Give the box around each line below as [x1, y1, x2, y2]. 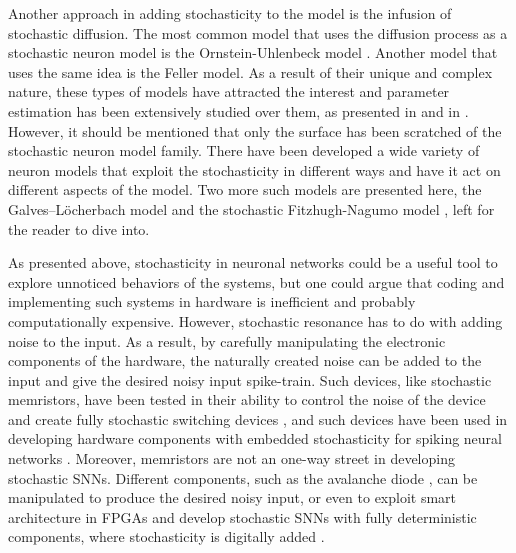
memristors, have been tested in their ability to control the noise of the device [8, 389, 486, 410]
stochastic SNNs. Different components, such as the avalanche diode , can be [8, 467, 478, 488]
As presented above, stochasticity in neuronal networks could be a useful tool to [8, 252, 498, 273]
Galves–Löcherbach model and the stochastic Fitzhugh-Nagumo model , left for [8, 198, 495, 219]
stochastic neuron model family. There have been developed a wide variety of [8, 140, 480, 161]
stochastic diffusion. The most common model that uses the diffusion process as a [8, 22, 508, 43]
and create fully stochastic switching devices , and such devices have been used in [8, 408, 508, 429]
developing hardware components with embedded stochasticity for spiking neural [8, 428, 502, 449]
